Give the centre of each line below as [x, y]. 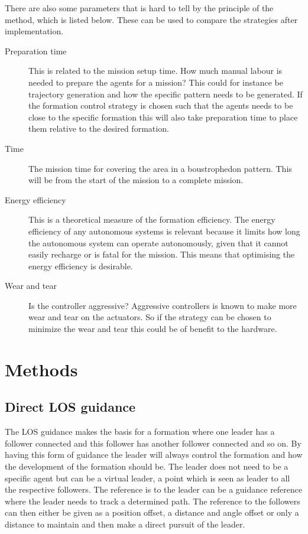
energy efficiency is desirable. [81, 266]
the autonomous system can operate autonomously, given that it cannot [158, 242]
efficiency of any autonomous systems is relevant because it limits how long [164, 231]
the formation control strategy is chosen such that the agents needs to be [161, 105]
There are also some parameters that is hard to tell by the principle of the [139, 8]
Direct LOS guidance [70, 407]
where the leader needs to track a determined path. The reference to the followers [153, 501]
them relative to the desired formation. [99, 128]
